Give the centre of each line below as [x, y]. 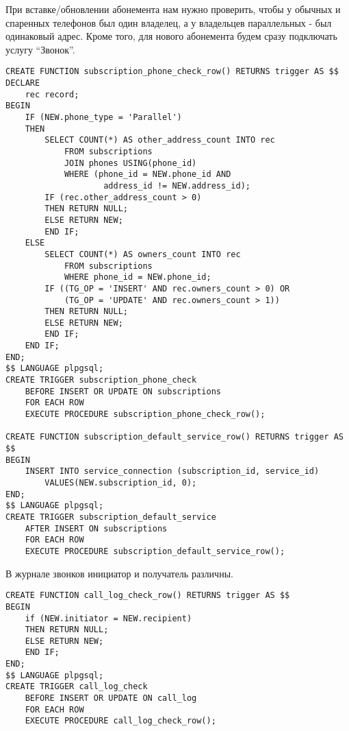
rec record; [52, 94]
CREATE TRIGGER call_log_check [77, 687]
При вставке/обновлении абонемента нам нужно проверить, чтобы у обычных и [173, 9]
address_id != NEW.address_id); [177, 185]
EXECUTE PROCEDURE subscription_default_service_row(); [155, 551]
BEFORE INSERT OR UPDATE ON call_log [111, 698]
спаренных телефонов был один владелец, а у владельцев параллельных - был [169, 22]
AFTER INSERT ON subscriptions [96, 528]
